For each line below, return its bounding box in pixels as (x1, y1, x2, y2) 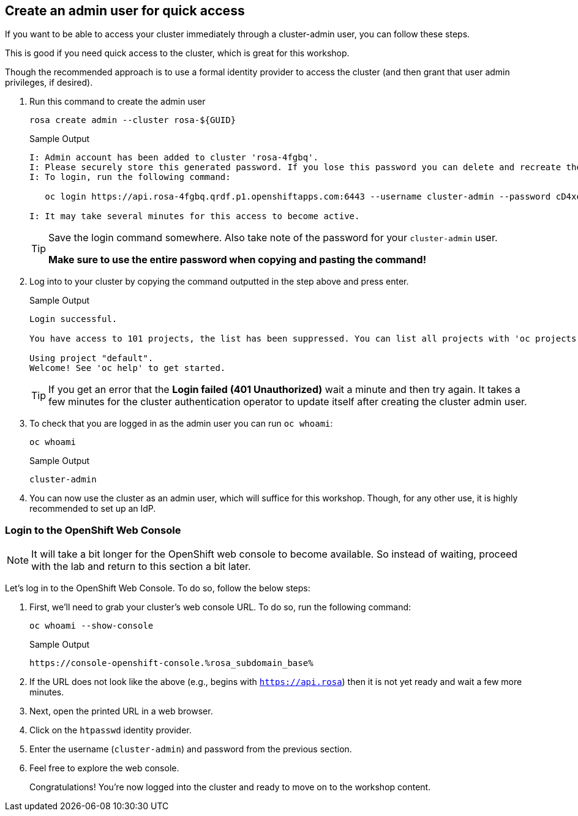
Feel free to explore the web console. (29, 763, 179, 774)
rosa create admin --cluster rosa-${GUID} (29, 115, 236, 125)
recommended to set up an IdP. (29, 503, 156, 514)
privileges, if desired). (5, 77, 93, 88)
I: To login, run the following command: (29, 172, 231, 182)
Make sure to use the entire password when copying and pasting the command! (48, 253, 427, 266)
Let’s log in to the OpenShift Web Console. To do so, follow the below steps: (5, 583, 310, 594)
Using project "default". (29, 353, 154, 364)
